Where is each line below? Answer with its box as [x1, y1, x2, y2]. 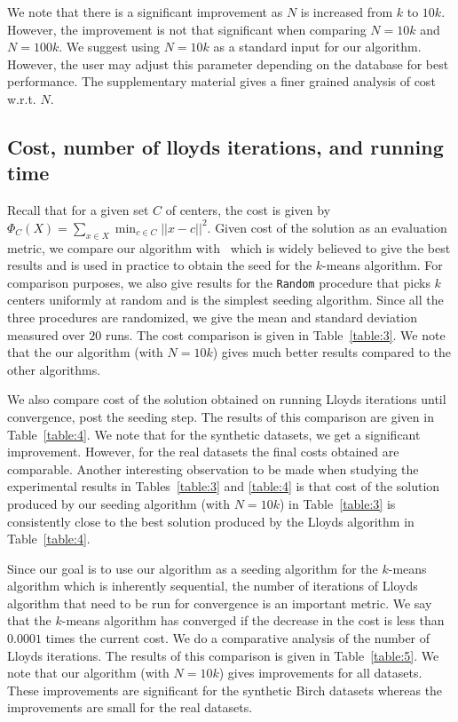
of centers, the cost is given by [165, 201, 331, 219]
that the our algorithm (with [7, 343, 163, 361]
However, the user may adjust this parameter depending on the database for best [7, 54, 449, 73]
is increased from [300, 3, 393, 20]
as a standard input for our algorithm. [213, 37, 422, 56]
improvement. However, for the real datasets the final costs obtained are [7, 442, 399, 461]
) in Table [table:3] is [279, 494, 396, 512]
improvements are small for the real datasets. [7, 698, 253, 717]
